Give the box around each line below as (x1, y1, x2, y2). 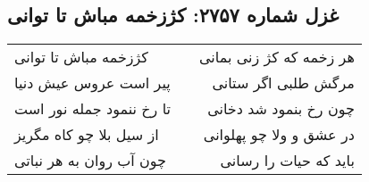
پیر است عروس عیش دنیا (14, 72, 171, 94)
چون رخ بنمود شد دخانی (207, 98, 355, 120)
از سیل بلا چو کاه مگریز (14, 124, 159, 145)
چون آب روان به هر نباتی (14, 150, 166, 171)
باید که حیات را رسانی (220, 150, 355, 171)
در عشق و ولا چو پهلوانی (203, 124, 355, 145)
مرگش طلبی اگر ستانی (212, 72, 355, 94)
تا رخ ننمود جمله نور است (14, 98, 171, 120)
